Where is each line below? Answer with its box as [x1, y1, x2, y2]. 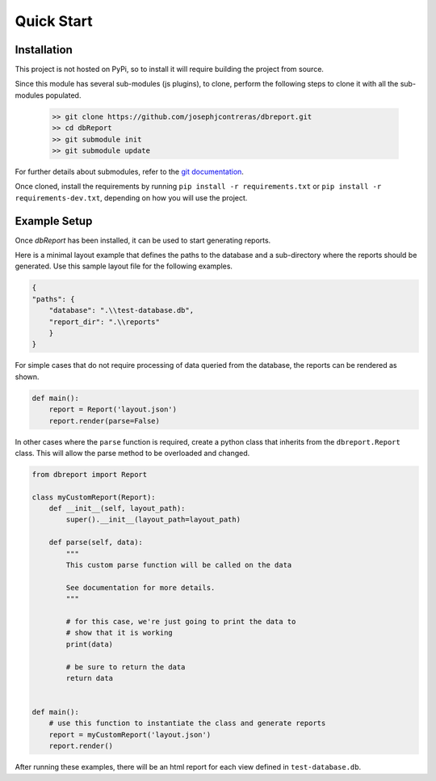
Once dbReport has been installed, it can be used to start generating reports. [15, 235, 271, 245]
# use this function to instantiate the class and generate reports [48, 719, 326, 728]
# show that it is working [65, 628, 173, 638]
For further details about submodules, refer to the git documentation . [15, 167, 244, 176]
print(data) [65, 640, 113, 648]
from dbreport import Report [31, 470, 148, 479]
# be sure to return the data [65, 662, 186, 671]
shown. [15, 372, 40, 382]
